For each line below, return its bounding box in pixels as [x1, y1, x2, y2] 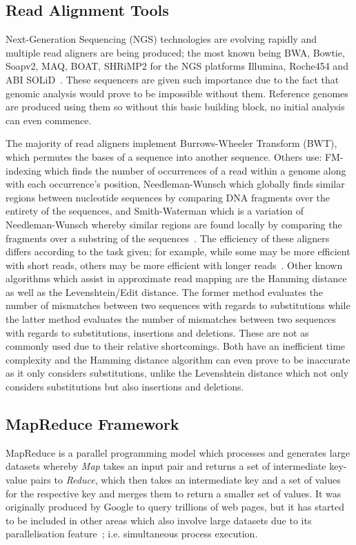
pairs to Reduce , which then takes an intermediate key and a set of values [30, 473, 341, 487]
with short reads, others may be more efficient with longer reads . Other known [6, 257, 343, 272]
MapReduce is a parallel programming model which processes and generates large [6, 445, 350, 459]
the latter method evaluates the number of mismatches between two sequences [6, 312, 337, 326]
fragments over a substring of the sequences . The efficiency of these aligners [6, 230, 330, 245]
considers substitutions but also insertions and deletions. [6, 379, 244, 394]
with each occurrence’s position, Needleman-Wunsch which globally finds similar [6, 177, 345, 191]
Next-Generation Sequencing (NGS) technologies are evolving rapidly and [6, 32, 317, 46]
